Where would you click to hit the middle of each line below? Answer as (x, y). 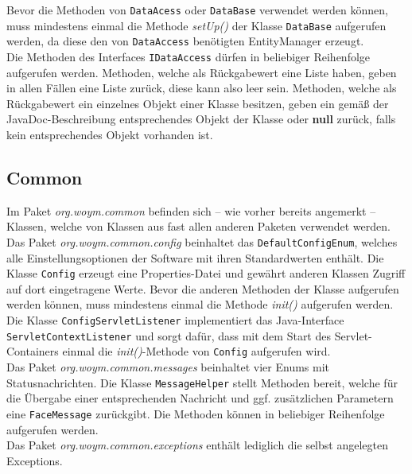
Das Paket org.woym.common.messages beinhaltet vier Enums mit (168, 367)
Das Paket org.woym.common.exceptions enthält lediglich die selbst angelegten (197, 445)
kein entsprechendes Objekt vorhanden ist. (110, 134)
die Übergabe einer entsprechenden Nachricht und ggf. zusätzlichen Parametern (200, 398)
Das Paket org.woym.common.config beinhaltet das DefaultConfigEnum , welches (202, 241)
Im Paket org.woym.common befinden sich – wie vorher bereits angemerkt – (191, 210)
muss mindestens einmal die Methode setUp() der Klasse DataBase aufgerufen (196, 25)
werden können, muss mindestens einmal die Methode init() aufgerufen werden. (200, 304)
